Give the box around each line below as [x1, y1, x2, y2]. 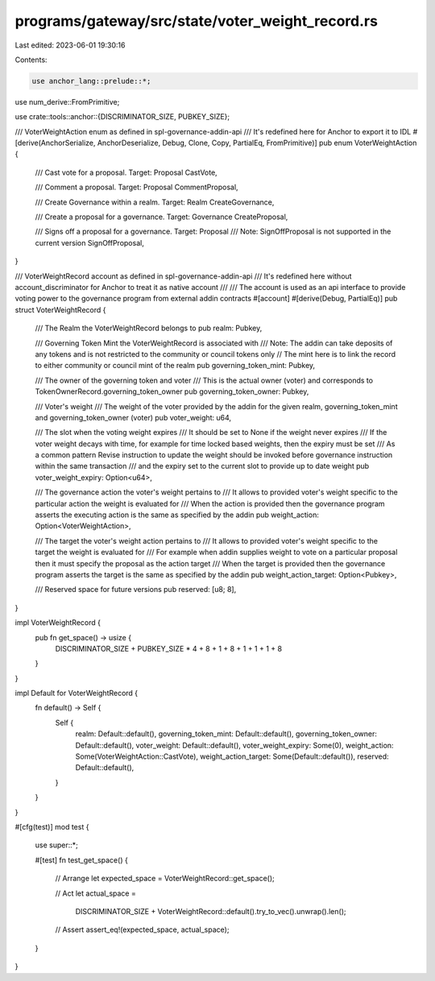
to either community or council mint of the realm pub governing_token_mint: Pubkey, [35, 361, 316, 370]
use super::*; [35, 840, 78, 850]
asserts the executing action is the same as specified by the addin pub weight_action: [35, 510, 320, 519]
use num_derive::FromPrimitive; [14, 97, 120, 106]
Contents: [14, 55, 48, 64]
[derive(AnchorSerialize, [14, 138, 96, 148]
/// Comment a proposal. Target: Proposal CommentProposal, [35, 182, 238, 192]
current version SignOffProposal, [35, 238, 144, 247]
